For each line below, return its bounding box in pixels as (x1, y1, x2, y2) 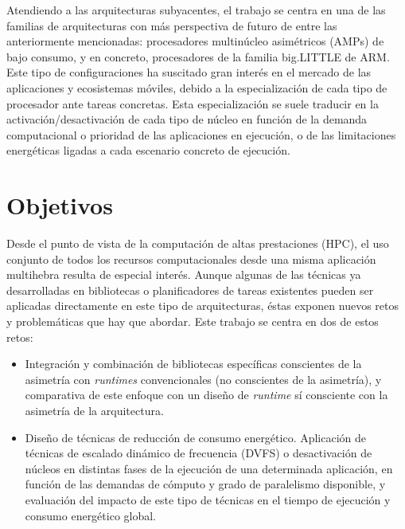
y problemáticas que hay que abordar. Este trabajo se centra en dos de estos (6, 313, 379, 330)
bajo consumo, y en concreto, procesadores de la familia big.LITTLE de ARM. (6, 48, 390, 65)
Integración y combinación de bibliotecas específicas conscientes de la (25, 355, 362, 372)
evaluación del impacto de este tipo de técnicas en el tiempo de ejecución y (25, 491, 391, 507)
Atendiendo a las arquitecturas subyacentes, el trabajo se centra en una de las (6, 2, 386, 18)
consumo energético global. (25, 507, 157, 523)
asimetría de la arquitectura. (25, 402, 164, 418)
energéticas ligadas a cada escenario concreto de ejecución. (6, 142, 290, 159)
